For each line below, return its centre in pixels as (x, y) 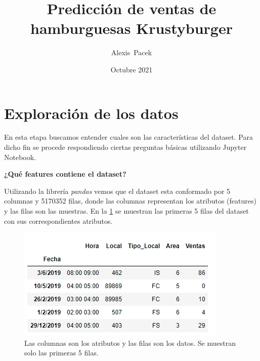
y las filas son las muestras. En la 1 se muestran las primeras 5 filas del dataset (126, 211)
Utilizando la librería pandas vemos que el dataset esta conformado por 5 (117, 191)
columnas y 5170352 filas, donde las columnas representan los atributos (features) (130, 201)
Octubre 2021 (132, 69)
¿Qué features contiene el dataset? (65, 174)
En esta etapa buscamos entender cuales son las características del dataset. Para (128, 137)
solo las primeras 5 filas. (61, 353)
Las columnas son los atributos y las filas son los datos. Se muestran (130, 343)
